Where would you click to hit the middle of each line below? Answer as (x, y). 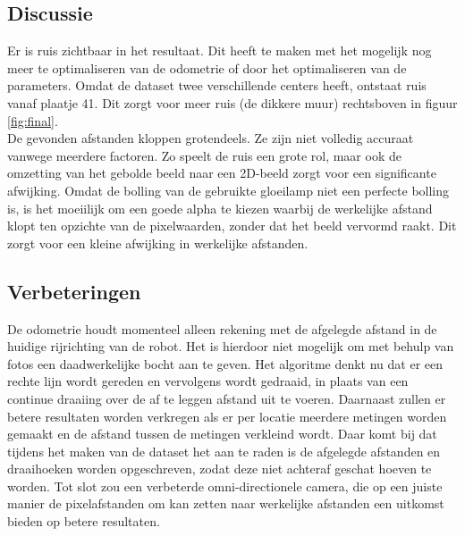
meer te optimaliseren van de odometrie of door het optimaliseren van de (207, 67)
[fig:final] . (33, 120)
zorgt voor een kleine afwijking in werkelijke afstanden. (158, 243)
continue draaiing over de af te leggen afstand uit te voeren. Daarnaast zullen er (227, 398)
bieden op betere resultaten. (84, 521)
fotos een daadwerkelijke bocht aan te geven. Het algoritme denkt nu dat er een (225, 363)
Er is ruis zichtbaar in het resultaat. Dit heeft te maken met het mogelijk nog (220, 50)
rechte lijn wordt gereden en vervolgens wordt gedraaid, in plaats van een (208, 381)
